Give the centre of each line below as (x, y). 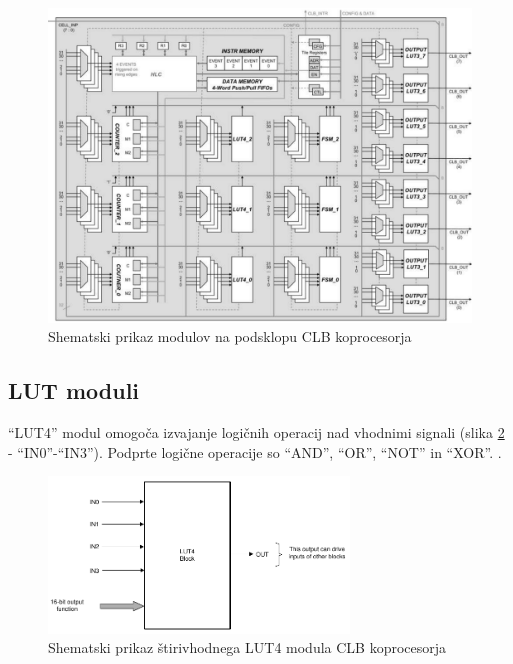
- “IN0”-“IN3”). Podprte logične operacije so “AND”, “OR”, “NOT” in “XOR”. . (255, 451)
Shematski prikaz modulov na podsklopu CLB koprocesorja (230, 336)
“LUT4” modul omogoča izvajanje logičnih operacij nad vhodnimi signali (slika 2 (256, 432)
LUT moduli (74, 390)
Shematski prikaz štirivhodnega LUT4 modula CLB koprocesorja (247, 647)
